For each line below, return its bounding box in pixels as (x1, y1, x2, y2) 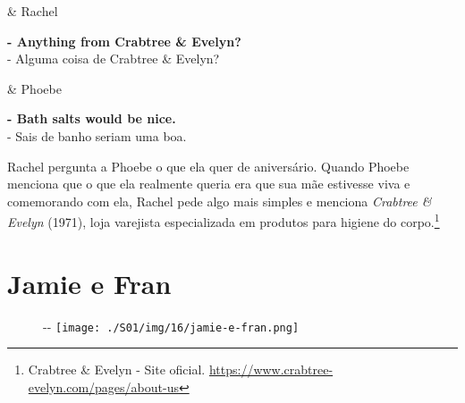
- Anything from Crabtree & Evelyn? (7, 31, 241, 50)
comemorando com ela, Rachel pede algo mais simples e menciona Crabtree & (7, 191, 432, 210)
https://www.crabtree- (208, 360, 334, 379)
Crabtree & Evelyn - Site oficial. (28, 360, 206, 379)
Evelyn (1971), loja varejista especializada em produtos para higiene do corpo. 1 (7, 210, 440, 231)
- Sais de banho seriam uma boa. (7, 126, 187, 145)
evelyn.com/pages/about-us (28, 377, 179, 396)
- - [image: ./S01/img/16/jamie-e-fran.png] (43, 316, 300, 335)
